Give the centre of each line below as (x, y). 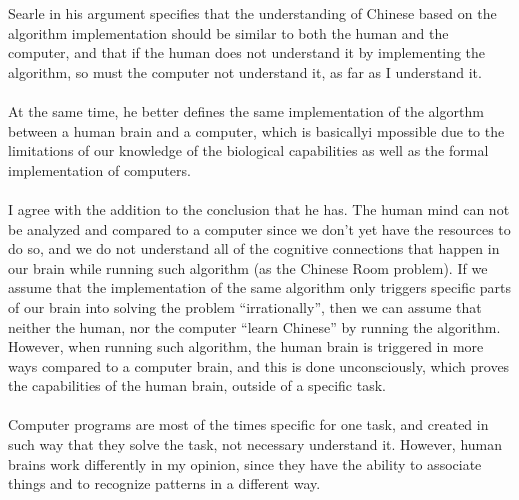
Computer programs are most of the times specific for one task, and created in (248, 424)
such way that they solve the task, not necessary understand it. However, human (255, 444)
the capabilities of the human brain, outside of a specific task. (197, 385)
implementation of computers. (99, 169)
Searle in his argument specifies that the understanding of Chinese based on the (252, 13)
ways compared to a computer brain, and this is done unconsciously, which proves (259, 365)
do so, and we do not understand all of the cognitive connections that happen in (254, 248)
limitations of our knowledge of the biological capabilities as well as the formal (248, 150)
